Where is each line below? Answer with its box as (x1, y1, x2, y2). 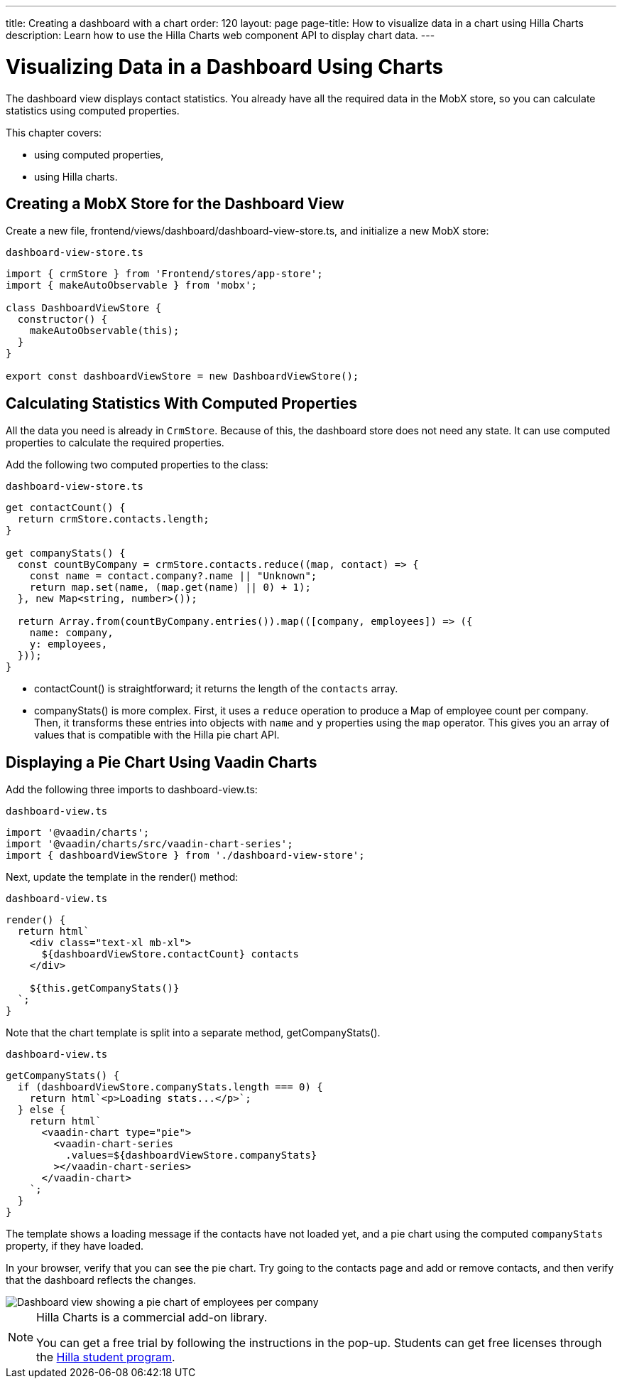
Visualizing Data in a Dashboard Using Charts (6, 54, 444, 79)
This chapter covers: (6, 126, 102, 139)
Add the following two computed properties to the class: (6, 458, 268, 471)
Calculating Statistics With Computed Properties (6, 394, 358, 412)
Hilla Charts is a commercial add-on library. (36, 1310, 268, 1325)
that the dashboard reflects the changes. (6, 1274, 197, 1287)
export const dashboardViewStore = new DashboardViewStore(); (6, 370, 359, 382)
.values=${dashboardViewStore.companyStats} (65, 1149, 317, 1162)
